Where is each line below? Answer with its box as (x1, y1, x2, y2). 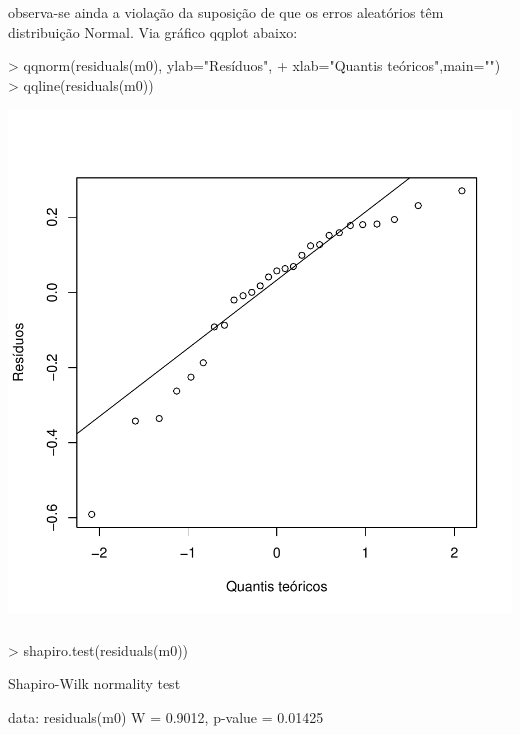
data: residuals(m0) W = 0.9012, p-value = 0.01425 (8, 707, 324, 727)
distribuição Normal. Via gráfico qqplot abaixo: (8, 21, 298, 42)
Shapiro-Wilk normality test (8, 673, 181, 694)
